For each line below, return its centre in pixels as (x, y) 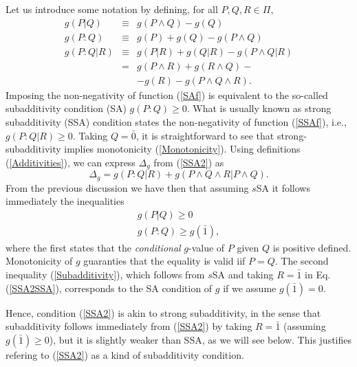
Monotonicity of (39, 261)
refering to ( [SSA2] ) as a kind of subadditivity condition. (125, 354)
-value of (207, 247)
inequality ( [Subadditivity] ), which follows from (105, 275)
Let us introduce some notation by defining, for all (112, 9)
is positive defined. (312, 247)
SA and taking (243, 275)
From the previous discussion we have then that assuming (127, 187)
